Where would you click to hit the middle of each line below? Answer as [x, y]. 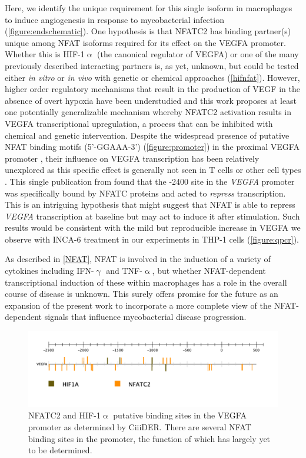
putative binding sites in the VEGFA [180, 415]
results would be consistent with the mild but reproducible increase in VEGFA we [153, 228]
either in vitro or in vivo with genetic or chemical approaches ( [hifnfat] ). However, [152, 77]
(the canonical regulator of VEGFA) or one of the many [198, 54]
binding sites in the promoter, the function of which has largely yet [149, 438]
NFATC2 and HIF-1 [64, 415]
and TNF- [124, 271]
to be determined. [60, 450]
